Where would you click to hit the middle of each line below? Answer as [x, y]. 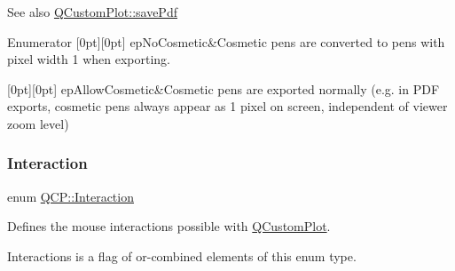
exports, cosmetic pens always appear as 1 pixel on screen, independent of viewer [227, 106]
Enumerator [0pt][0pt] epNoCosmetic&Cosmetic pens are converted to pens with [226, 41]
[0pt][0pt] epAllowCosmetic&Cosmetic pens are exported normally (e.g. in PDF [224, 88]
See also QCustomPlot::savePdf [92, 12]
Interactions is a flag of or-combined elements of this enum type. [182, 255]
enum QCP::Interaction [71, 196]
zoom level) [38, 123]
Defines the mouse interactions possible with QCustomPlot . [169, 226]
